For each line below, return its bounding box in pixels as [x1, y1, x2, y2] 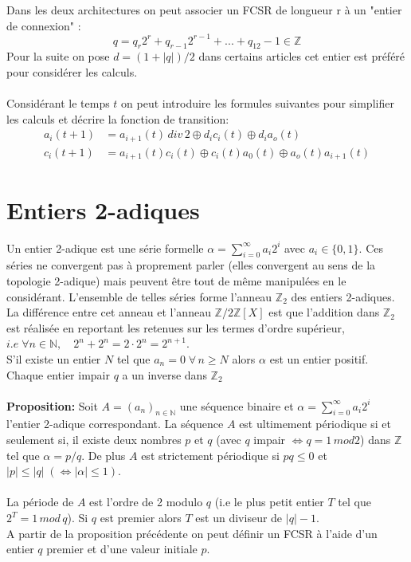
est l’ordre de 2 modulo [89, 493, 203, 510]
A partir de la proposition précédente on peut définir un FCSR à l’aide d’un [6, 525, 378, 541]
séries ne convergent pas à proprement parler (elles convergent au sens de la [6, 257, 376, 273]
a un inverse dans [122, 366, 207, 383]
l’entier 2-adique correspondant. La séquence [6, 415, 224, 432]
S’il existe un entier [6, 350, 101, 367]
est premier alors [100, 509, 182, 526]
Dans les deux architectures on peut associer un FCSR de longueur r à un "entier [6, 2, 402, 18]
